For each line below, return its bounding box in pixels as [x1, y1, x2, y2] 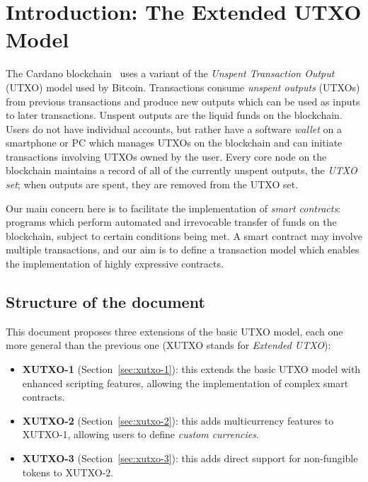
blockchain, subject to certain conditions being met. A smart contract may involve [6, 228, 362, 243]
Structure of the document [6, 291, 205, 313]
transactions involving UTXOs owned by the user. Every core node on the [6, 149, 327, 163]
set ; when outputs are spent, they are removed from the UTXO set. [6, 177, 299, 192]
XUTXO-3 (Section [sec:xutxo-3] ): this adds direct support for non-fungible [22, 450, 358, 465]
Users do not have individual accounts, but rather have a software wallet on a [6, 121, 342, 136]
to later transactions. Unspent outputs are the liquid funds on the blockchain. [6, 108, 343, 122]
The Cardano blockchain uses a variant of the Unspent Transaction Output [6, 66, 335, 81]
